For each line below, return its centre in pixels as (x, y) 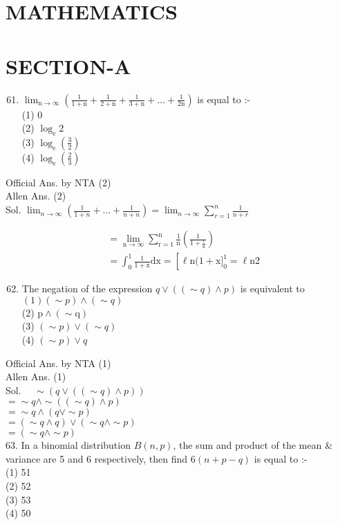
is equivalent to (272, 288)
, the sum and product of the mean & (253, 445)
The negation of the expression (87, 288)
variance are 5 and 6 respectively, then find (97, 458)
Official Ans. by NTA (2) (58, 182)
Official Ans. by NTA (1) (58, 363)
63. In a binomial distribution (68, 445)
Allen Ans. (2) (36, 196)
